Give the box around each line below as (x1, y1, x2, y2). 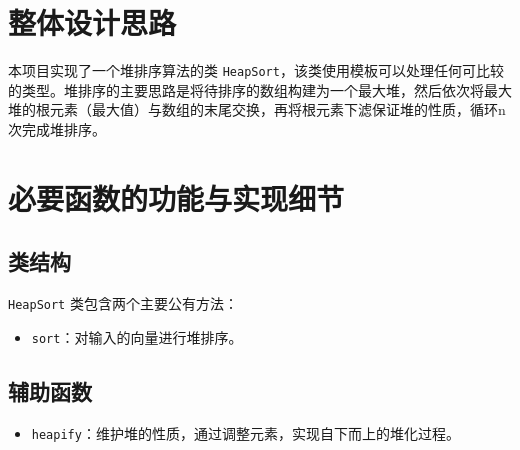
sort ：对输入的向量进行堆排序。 (31, 326, 243, 347)
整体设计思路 (8, 2, 177, 43)
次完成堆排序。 (8, 118, 106, 139)
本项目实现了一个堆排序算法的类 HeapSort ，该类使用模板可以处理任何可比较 (8, 60, 504, 81)
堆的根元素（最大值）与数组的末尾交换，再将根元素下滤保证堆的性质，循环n (8, 99, 506, 120)
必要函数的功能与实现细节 (8, 177, 345, 218)
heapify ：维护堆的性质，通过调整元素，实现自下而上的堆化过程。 (31, 422, 460, 443)
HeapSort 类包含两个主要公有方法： (8, 293, 238, 314)
